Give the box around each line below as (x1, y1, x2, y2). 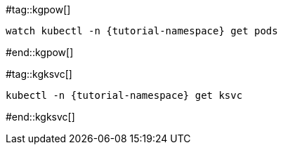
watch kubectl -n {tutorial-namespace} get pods (6, 25, 278, 36)
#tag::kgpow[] (6, 4, 71, 15)
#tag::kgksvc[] (6, 68, 72, 80)
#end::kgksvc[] (6, 111, 75, 123)
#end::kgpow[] (6, 46, 74, 58)
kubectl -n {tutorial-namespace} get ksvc (6, 90, 243, 101)
